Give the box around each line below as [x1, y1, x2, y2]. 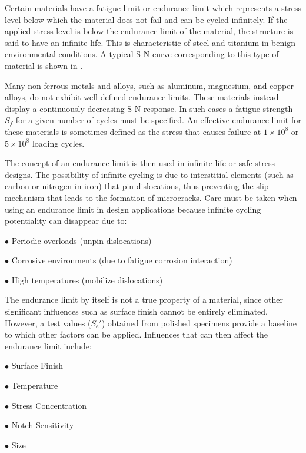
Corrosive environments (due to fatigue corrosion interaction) [11, 254, 232, 266]
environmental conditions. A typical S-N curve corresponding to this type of [5, 48, 279, 60]
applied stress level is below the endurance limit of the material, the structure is [5, 25, 294, 37]
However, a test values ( [5, 316, 91, 329]
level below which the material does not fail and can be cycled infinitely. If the [5, 13, 288, 25]
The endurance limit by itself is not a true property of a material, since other [5, 293, 283, 306]
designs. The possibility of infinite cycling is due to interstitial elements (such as [5, 168, 294, 180]
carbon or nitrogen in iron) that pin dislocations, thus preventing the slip [5, 180, 269, 192]
